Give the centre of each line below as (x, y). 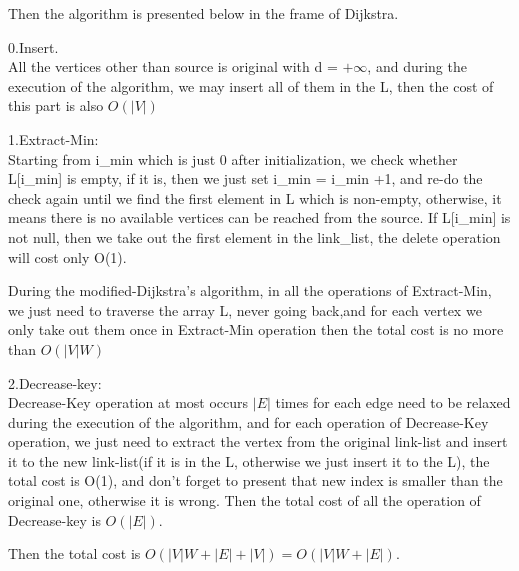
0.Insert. (33, 46)
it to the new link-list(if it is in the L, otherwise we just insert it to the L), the (249, 460)
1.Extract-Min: (53, 138)
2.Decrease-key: (55, 382)
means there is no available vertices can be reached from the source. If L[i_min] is (259, 217)
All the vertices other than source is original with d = (173, 66)
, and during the (417, 66)
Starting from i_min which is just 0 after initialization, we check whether (233, 158)
